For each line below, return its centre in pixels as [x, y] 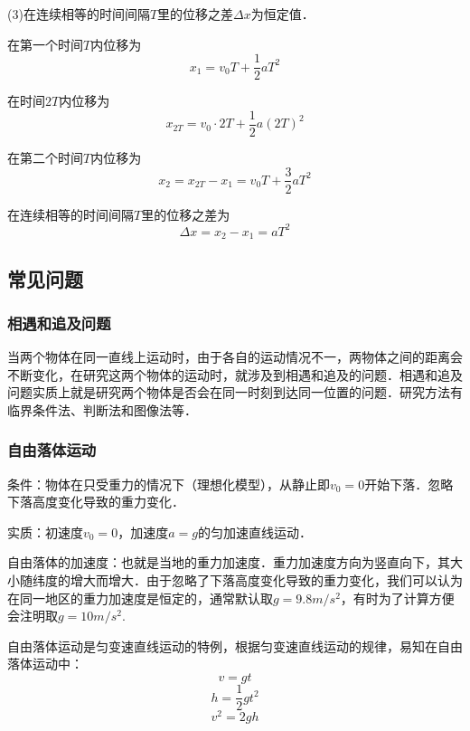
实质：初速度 [45, 532]
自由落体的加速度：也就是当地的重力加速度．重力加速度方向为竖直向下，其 [229, 562]
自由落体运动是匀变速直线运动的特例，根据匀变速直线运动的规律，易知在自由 [235, 646]
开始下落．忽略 [409, 484]
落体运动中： [45, 664]
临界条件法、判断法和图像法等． [102, 409]
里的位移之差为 [186, 214]
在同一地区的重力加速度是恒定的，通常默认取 [140, 598]
